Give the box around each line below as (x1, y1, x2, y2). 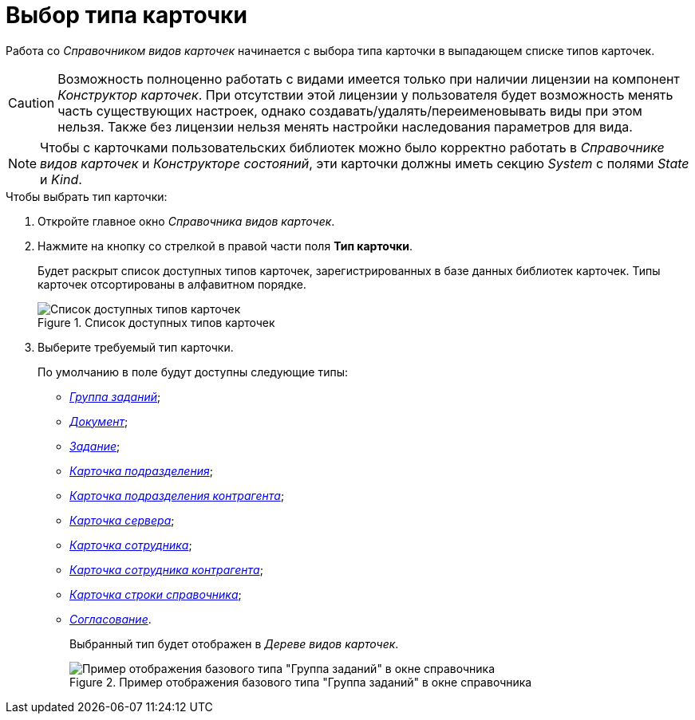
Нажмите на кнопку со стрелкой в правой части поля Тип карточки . (38, 238, 413, 253)
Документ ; (69, 414, 128, 428)
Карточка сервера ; (69, 513, 175, 527)
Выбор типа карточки (6, 2, 247, 29)
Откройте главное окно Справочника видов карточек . (38, 214, 335, 228)
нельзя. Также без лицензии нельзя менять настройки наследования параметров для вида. (57, 118, 633, 135)
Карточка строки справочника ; (69, 587, 242, 601)
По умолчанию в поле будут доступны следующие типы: (38, 364, 349, 379)
